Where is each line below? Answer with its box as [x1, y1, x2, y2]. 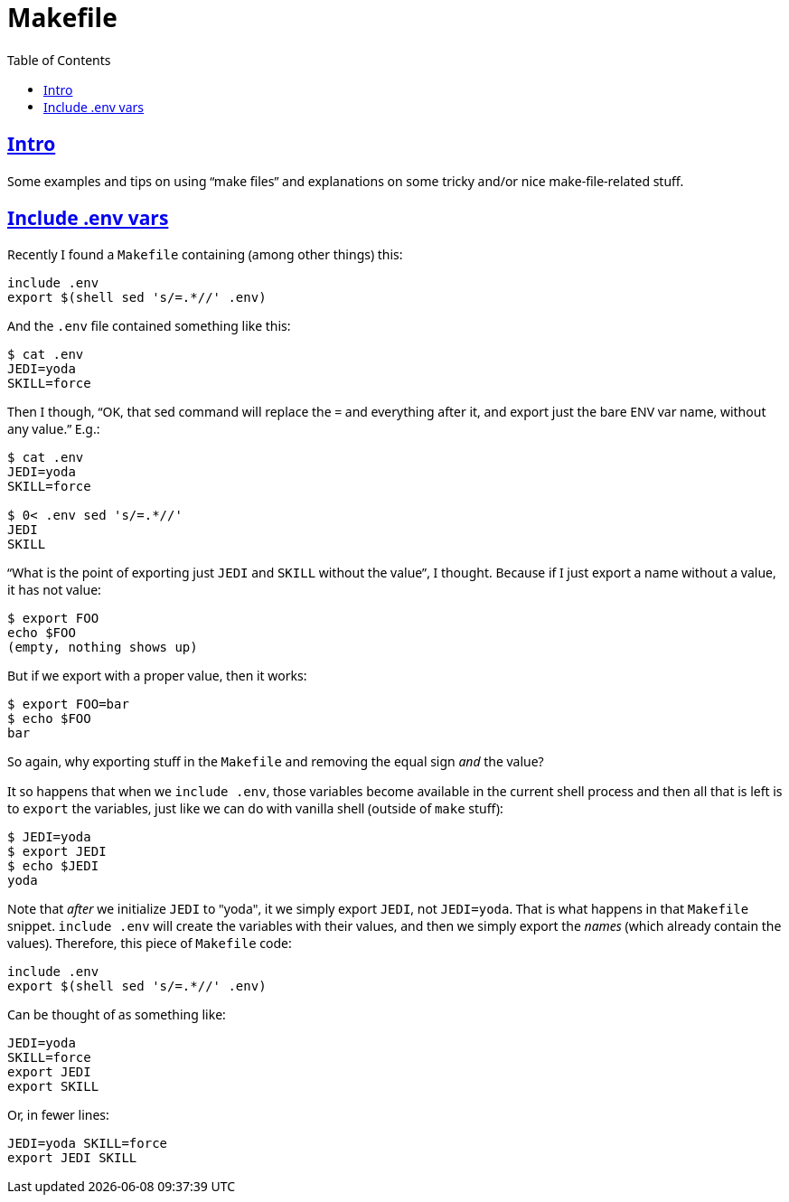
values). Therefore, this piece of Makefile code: [7, 934, 292, 953]
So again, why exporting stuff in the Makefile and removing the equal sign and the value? [7, 753, 544, 771]
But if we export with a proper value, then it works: [7, 667, 307, 685]
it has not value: [7, 581, 101, 599]
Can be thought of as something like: [7, 1006, 226, 1024]
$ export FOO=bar [7, 697, 129, 712]
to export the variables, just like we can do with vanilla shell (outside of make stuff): [7, 800, 503, 818]
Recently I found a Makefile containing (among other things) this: [7, 246, 403, 264]
